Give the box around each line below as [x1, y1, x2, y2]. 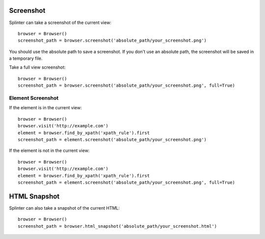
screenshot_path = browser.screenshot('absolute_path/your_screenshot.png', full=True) [18, 83, 236, 88]
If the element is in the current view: [9, 105, 82, 111]
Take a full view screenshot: [9, 64, 66, 71]
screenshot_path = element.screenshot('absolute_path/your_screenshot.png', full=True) [18, 179, 236, 185]
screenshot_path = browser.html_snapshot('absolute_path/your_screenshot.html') [18, 223, 217, 229]
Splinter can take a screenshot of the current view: [9, 20, 111, 25]
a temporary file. [9, 55, 43, 61]
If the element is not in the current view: [9, 147, 90, 154]
